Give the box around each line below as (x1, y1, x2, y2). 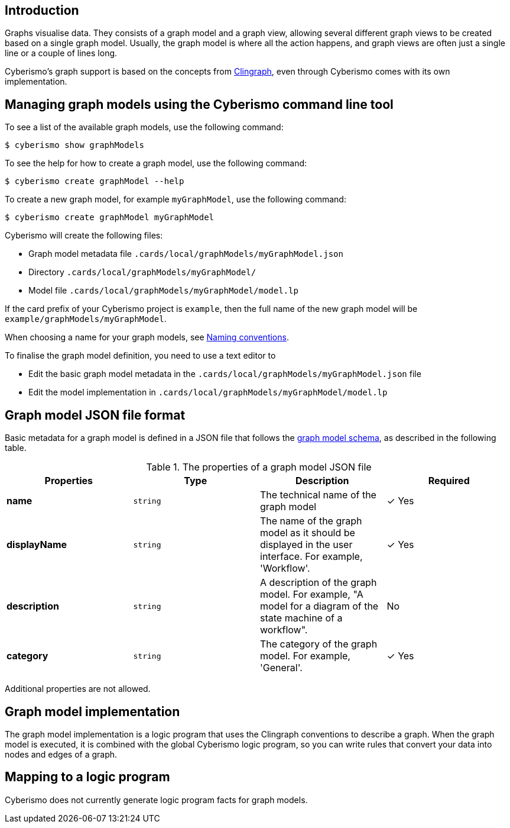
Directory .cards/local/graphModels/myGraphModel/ (28, 267, 256, 278)
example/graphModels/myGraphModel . (5, 314, 167, 324)
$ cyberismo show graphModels (5, 140, 145, 150)
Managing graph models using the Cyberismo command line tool (5, 96, 394, 112)
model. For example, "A (260, 588, 363, 601)
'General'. (260, 662, 303, 674)
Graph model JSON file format (5, 407, 186, 423)
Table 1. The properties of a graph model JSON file (146, 461, 372, 473)
